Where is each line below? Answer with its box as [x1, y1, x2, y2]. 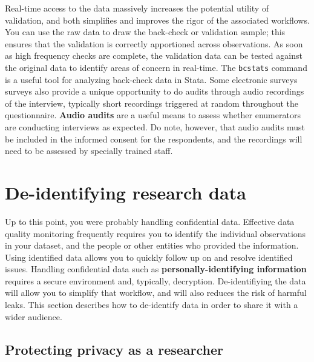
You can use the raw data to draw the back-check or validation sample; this [5, 25, 286, 38]
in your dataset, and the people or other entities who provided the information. [5, 239, 299, 252]
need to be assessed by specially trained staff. [5, 144, 173, 157]
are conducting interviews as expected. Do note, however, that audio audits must [5, 121, 306, 133]
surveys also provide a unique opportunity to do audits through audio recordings [5, 85, 304, 98]
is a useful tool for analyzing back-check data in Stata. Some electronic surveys [5, 73, 298, 85]
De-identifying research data [5, 179, 246, 204]
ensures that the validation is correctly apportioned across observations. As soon [5, 37, 303, 50]
